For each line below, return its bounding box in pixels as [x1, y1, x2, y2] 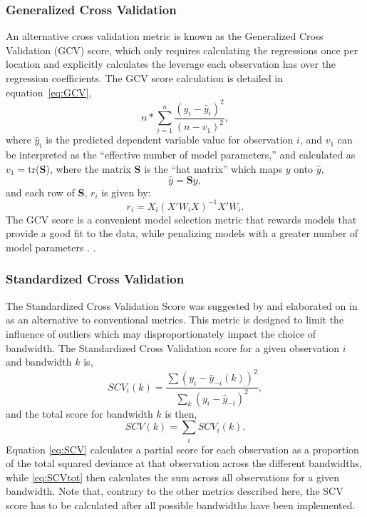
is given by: [101, 184, 151, 199]
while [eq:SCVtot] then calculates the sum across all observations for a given [6, 469, 340, 484]
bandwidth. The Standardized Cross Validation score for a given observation [6, 340, 339, 355]
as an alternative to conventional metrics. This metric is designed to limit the [6, 312, 344, 327]
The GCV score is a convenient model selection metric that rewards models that [6, 211, 357, 226]
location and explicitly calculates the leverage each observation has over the [6, 56, 336, 71]
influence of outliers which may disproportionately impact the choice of [6, 326, 316, 341]
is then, [165, 406, 197, 421]
